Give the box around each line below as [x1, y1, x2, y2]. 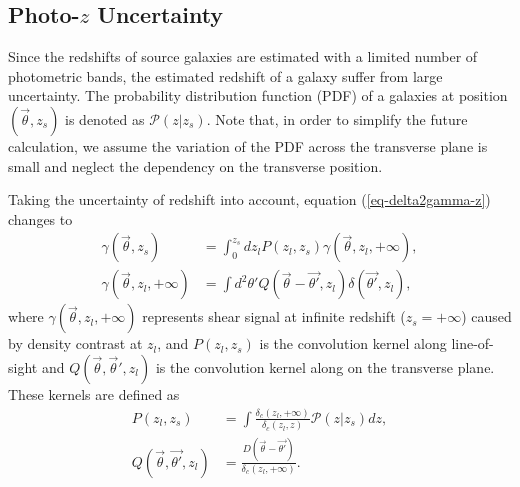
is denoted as [65, 108, 145, 129]
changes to [8, 208, 73, 229]
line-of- [451, 333, 494, 354]
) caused [461, 306, 512, 327]
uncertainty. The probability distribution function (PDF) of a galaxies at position [8, 85, 508, 106]
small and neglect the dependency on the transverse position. [8, 155, 383, 176]
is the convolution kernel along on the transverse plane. [155, 357, 495, 378]
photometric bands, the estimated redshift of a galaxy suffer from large [8, 65, 443, 86]
